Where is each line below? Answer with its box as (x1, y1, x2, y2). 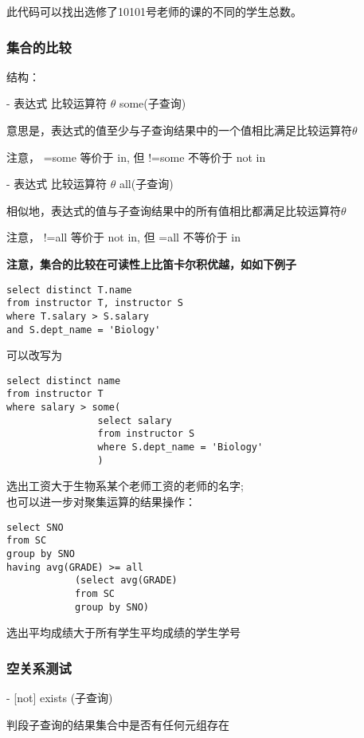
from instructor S (97, 428, 195, 440)
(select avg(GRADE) (74, 575, 178, 587)
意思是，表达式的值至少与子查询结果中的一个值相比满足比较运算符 (6, 122, 352, 138)
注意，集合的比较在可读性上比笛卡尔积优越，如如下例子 (6, 255, 296, 272)
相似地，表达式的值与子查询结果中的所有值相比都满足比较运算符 (6, 202, 341, 218)
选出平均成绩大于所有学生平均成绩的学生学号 (6, 624, 241, 641)
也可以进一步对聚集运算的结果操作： (6, 493, 196, 509)
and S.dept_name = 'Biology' (6, 324, 161, 336)
